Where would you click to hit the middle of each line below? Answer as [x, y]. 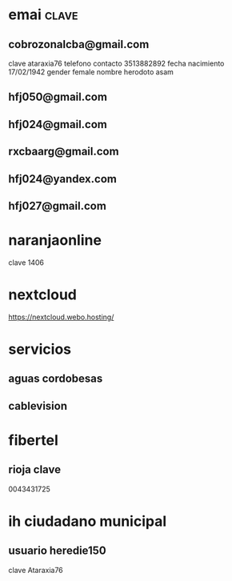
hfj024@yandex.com [63, 179]
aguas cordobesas [56, 379]
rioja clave [35, 470]
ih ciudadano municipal [88, 521]
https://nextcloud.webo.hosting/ [61, 317]
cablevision [38, 406]
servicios [40, 349]
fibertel [33, 440]
